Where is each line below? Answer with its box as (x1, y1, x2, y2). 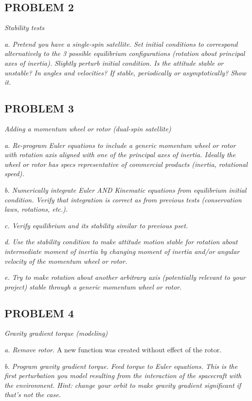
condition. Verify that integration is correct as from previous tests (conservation (4, 194, 242, 204)
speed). (4, 168, 24, 179)
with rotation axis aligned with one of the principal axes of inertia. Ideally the (4, 149, 236, 160)
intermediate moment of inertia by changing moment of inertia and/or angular (4, 246, 240, 256)
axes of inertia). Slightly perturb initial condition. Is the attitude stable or (4, 57, 224, 68)
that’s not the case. (4, 389, 61, 400)
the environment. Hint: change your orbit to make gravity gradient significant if (4, 380, 241, 390)
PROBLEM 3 (4, 101, 74, 116)
